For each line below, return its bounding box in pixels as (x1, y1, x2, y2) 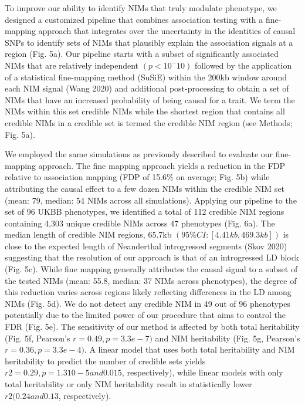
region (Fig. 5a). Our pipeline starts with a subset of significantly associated (5, 48, 279, 60)
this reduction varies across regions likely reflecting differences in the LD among (5, 286, 292, 298)
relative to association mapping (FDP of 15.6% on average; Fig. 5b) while (5, 171, 270, 183)
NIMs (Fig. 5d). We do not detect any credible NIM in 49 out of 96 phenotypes (5, 297, 290, 309)
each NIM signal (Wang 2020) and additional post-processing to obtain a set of (5, 82, 289, 94)
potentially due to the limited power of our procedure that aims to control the (5, 309, 286, 321)
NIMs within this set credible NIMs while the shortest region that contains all (5, 105, 285, 117)
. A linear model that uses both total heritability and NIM (84, 343, 295, 356)
